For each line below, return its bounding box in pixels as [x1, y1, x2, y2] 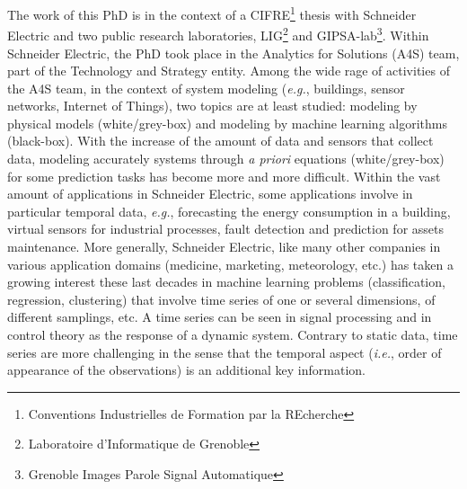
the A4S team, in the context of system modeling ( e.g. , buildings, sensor [7, 78, 405, 97]
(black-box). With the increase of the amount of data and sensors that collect [7, 131, 434, 150]
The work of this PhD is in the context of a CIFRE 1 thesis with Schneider [7, 3, 417, 23]
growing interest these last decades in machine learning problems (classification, [7, 272, 445, 291]
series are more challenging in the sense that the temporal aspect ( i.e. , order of [7, 342, 442, 361]
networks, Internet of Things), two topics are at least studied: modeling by [7, 96, 418, 115]
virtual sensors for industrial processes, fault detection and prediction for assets [7, 219, 445, 238]
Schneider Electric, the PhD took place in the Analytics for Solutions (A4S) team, [7, 43, 460, 62]
